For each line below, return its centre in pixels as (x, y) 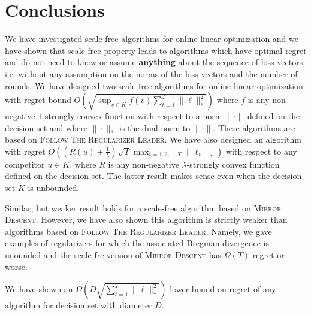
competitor (25, 164)
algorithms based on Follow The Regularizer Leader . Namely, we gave (138, 231)
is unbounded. (54, 188)
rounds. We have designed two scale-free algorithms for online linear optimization (154, 85)
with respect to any (261, 151)
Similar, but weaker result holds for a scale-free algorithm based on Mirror (143, 208)
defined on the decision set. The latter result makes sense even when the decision (153, 176)
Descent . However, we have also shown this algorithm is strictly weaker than (146, 219)
